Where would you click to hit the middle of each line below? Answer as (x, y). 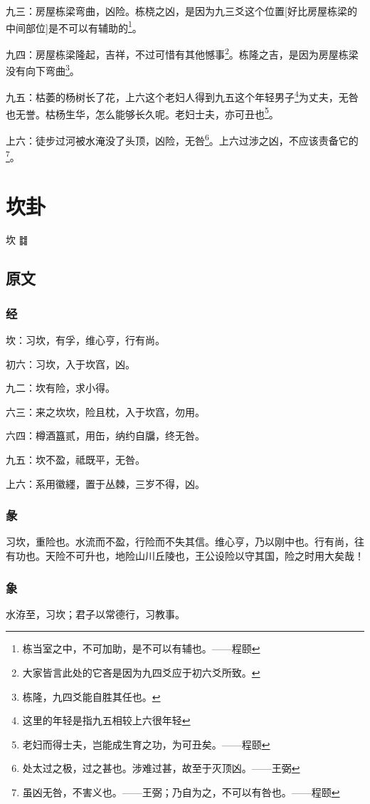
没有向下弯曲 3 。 (43, 69)
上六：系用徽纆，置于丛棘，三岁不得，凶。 (105, 483)
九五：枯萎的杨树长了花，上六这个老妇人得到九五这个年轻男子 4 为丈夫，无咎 (182, 96)
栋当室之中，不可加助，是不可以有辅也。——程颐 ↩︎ (141, 648)
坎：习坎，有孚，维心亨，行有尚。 (85, 340)
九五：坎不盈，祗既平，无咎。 (75, 460)
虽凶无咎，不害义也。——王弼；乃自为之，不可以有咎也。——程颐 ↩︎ (181, 792)
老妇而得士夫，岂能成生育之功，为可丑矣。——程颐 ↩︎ (146, 744)
